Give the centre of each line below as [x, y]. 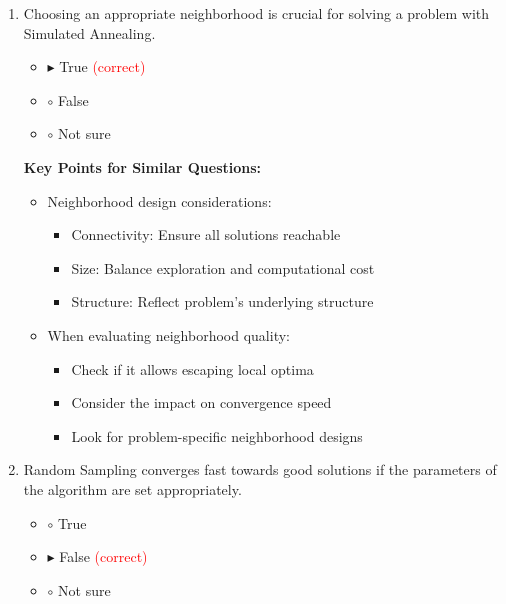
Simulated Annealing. [89, 32]
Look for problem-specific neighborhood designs [217, 435]
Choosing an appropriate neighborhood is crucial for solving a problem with [256, 13]
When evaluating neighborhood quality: [168, 334]
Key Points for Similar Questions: [142, 166]
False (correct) [103, 556]
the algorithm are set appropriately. [132, 488]
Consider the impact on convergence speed [201, 402]
